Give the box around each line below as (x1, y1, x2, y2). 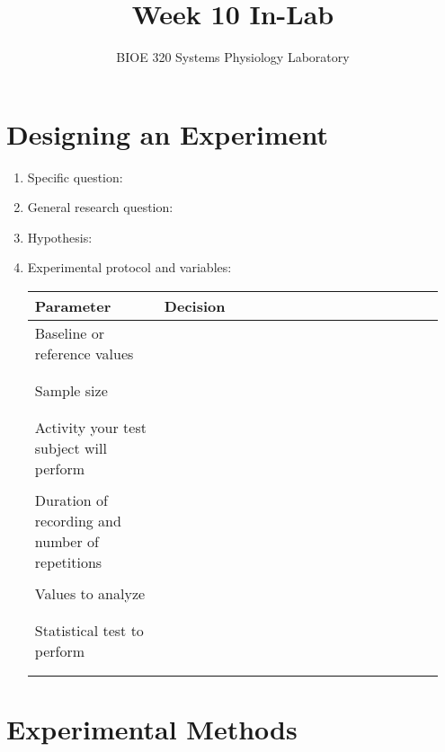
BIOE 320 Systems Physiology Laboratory (116, 48, 350, 66)
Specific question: (27, 167, 123, 186)
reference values (34, 343, 134, 365)
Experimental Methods (6, 711, 298, 748)
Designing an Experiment (6, 115, 329, 152)
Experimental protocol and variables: (27, 258, 232, 277)
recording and (34, 510, 121, 532)
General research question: (27, 198, 174, 217)
